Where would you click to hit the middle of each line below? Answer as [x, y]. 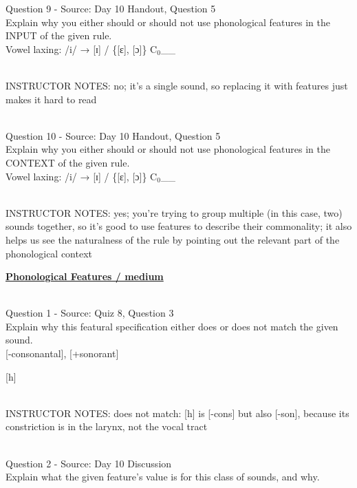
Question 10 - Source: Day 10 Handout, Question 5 [113, 135]
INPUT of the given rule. [59, 35]
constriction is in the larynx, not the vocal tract [107, 426]
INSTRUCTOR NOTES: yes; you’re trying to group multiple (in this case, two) [174, 212]
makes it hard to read [51, 99]
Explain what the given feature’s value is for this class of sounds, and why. [163, 477]
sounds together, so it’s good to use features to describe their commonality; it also [179, 226]
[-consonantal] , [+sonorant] [62, 353]
